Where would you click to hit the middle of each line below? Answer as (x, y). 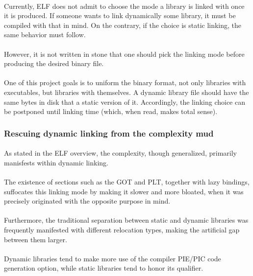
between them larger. (36, 239)
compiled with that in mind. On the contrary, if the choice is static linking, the (123, 25)
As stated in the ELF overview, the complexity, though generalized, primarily (120, 153)
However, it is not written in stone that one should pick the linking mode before (124, 54)
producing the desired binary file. (54, 63)
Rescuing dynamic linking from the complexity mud (109, 133)
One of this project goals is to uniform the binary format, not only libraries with (125, 82)
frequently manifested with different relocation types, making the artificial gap (122, 229)
